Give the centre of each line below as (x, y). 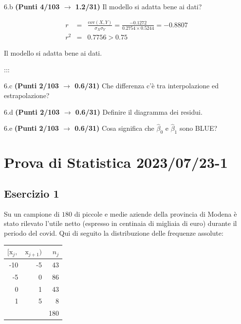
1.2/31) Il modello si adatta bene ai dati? (139, 6)
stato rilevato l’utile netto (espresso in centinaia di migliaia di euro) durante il (120, 223)
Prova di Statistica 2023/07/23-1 (116, 162)
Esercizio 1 (32, 193)
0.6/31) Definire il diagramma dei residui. (139, 111)
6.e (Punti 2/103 (31, 128)
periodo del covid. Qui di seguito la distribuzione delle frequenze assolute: (114, 233)
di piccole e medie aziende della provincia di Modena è (156, 213)
